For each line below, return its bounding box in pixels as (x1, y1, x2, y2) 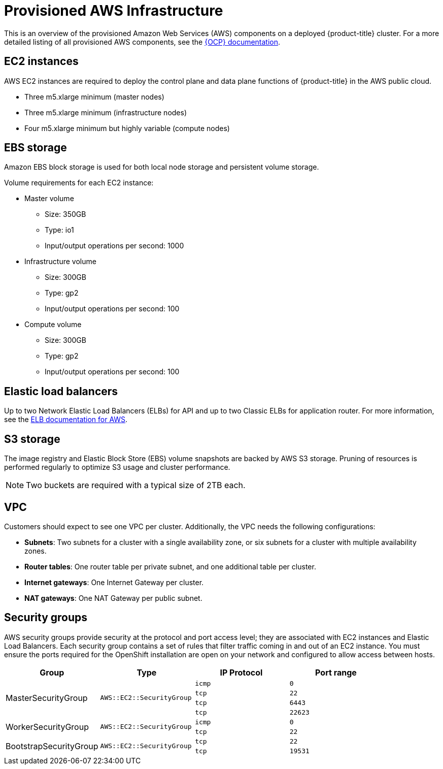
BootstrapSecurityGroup (6, 741, 98, 751)
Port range (315, 667, 357, 678)
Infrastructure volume (24, 257, 96, 266)
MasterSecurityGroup (6, 692, 88, 703)
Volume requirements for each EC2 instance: (4, 178, 154, 187)
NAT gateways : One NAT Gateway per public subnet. (24, 593, 202, 602)
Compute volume (24, 320, 82, 329)
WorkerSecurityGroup (6, 721, 89, 732)
